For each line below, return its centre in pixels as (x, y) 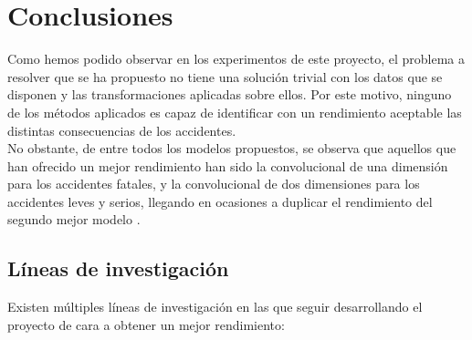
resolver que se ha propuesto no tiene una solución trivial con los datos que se (225, 76)
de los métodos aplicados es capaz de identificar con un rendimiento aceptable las (235, 112)
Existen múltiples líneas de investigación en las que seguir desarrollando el (215, 307)
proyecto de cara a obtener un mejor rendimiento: (146, 324)
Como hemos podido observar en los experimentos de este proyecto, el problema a (236, 59)
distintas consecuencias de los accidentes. (122, 130)
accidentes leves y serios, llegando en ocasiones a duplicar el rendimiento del (220, 201)
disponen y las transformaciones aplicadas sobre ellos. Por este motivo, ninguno (230, 94)
